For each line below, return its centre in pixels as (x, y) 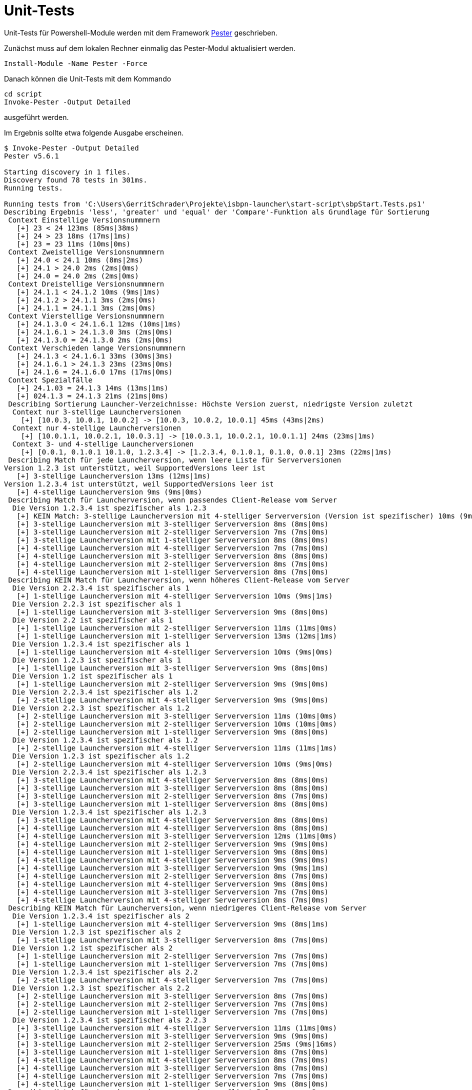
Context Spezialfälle (50, 380)
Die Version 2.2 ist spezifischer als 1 (92, 620)
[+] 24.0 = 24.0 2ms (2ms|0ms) (78, 276)
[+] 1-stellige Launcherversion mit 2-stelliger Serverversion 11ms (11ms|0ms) (177, 628)
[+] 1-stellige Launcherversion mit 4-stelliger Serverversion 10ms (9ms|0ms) (175, 652)
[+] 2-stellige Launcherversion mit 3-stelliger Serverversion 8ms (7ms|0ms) (173, 996)
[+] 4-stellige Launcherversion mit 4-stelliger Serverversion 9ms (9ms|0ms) (173, 860)
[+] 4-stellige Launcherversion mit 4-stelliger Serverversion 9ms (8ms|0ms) (173, 884)
